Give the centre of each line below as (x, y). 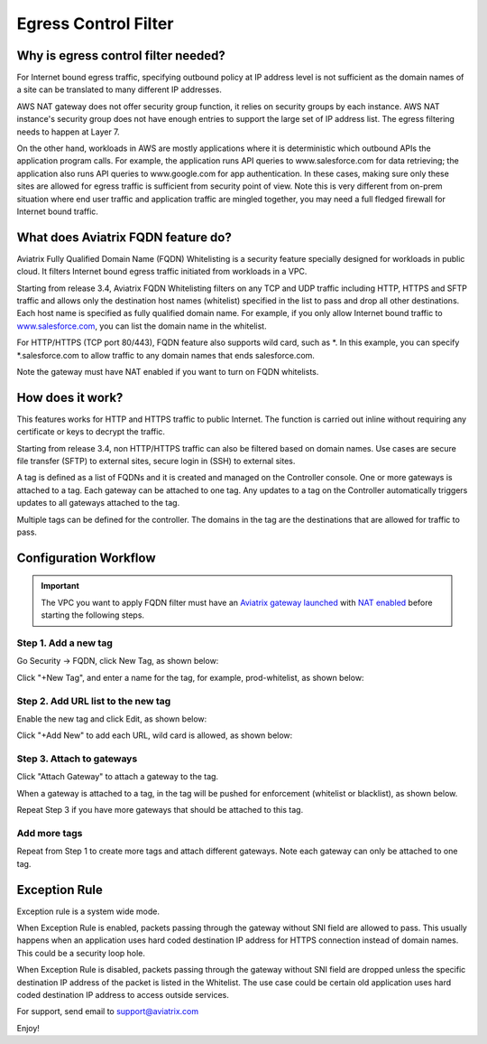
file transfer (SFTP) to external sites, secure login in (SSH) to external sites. (156, 461)
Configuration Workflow (86, 558)
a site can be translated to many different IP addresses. (119, 89)
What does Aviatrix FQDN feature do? (124, 237)
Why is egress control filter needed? (121, 56)
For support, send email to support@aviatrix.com (107, 1011)
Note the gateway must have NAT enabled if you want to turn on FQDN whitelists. (168, 372)
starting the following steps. (92, 615)
